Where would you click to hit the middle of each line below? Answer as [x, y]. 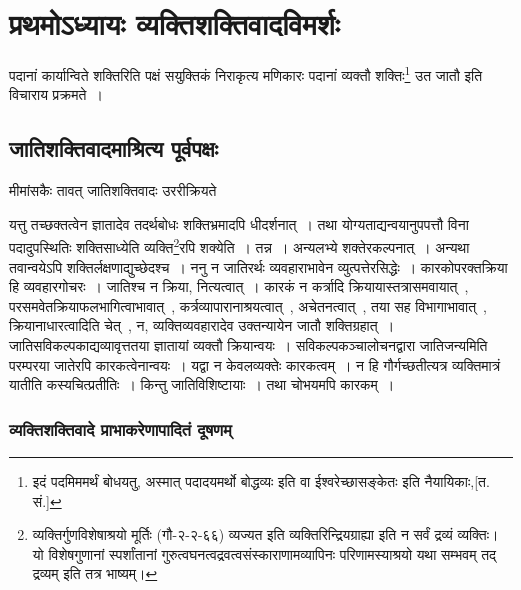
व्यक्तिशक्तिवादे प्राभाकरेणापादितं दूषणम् [120, 428]
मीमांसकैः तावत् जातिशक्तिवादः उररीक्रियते [113, 190]
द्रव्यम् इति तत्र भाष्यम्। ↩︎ [95, 573]
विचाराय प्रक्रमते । [56, 94]
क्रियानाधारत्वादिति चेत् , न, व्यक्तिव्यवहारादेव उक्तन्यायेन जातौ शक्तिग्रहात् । [202, 325]
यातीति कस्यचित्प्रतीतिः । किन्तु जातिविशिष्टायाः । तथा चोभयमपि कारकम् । [202, 384]
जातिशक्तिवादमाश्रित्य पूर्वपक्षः [114, 148]
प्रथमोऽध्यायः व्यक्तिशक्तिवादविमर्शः [174, 23]
